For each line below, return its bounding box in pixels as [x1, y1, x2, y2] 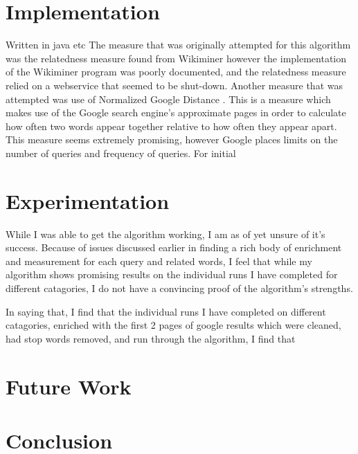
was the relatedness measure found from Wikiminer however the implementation [6, 51, 347, 65]
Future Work [6, 372, 132, 400]
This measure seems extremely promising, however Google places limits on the [6, 132, 338, 147]
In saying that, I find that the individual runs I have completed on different [6, 304, 326, 318]
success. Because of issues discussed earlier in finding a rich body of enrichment [6, 240, 342, 255]
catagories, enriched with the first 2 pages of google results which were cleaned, [6, 318, 341, 332]
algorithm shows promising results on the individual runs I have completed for [6, 267, 338, 282]
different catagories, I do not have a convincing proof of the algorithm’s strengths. [6, 280, 353, 295]
